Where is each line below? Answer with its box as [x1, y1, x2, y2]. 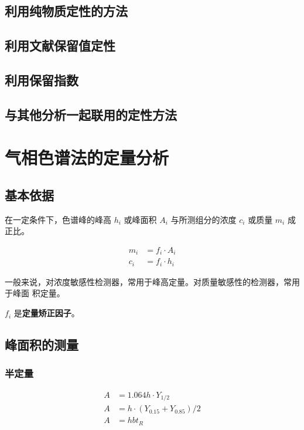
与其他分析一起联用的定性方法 [5, 105, 177, 123]
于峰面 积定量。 [5, 287, 65, 299]
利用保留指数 [5, 70, 78, 89]
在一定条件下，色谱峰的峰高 [5, 213, 111, 225]
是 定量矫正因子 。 [13, 307, 80, 319]
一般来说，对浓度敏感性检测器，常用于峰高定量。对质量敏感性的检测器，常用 [5, 275, 300, 287]
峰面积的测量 [5, 336, 78, 354]
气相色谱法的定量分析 [5, 145, 169, 170]
